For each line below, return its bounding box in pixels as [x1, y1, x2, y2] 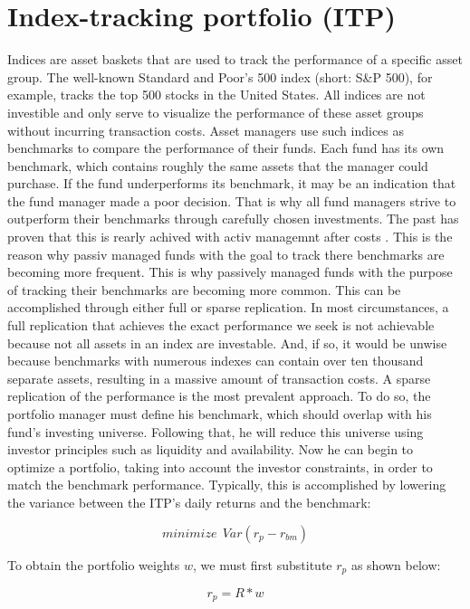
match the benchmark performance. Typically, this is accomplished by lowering [7, 475, 446, 494]
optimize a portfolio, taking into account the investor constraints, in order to [7, 457, 433, 476]
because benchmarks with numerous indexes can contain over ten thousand [7, 351, 424, 370]
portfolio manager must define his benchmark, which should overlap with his [7, 404, 432, 423]
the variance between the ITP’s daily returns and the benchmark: [7, 492, 371, 511]
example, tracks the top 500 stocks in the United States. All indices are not [7, 85, 426, 104]
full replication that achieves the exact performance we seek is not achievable [7, 316, 435, 335]
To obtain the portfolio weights [7, 555, 180, 574]
